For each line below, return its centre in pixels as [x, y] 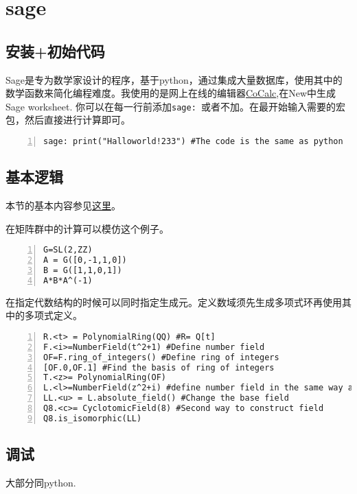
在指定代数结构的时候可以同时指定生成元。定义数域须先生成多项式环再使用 [174, 302]
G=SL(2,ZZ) [68, 250]
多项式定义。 [53, 315]
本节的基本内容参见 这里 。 [63, 205]
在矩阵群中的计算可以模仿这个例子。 [87, 228]
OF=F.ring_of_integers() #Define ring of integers [161, 357]
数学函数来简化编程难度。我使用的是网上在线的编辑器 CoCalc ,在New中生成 [171, 93]
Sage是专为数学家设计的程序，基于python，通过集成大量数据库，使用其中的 [174, 79]
